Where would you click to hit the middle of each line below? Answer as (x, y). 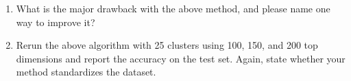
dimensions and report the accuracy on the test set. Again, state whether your (181, 58)
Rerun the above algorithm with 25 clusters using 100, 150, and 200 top (167, 45)
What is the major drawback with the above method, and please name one (173, 8)
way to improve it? (56, 22)
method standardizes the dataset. (86, 72)
